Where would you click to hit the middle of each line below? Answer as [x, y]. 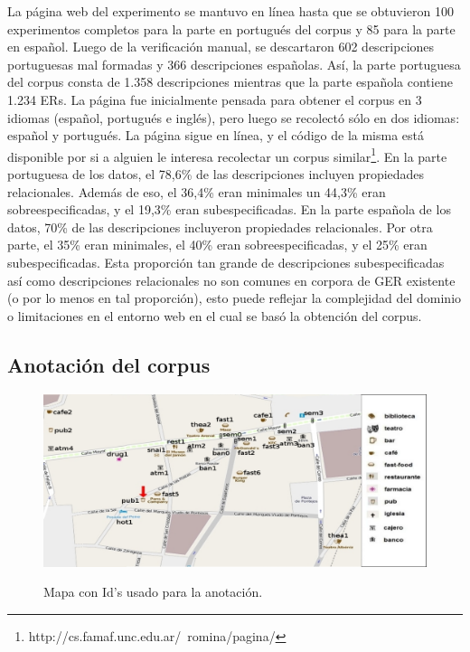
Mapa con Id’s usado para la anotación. [153, 592]
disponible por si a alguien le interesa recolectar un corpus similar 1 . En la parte [227, 155]
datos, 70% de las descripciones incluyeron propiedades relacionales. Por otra [220, 227]
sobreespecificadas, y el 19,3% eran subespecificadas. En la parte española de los [229, 209]
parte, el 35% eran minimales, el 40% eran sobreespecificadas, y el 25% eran [217, 245]
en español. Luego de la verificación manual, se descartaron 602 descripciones [221, 47]
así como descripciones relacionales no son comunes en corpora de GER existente [231, 280]
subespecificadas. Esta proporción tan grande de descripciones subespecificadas [226, 262]
